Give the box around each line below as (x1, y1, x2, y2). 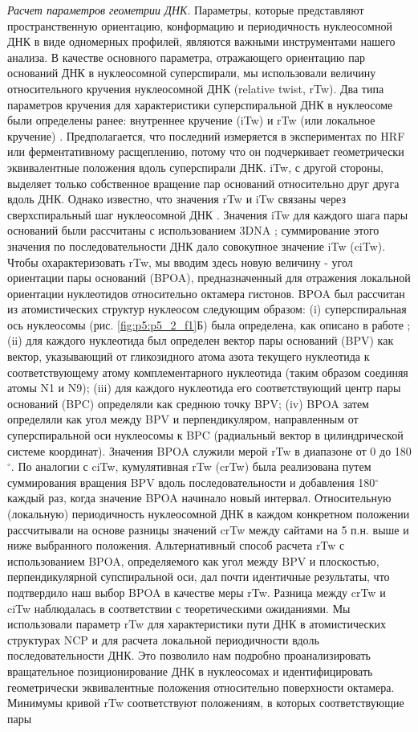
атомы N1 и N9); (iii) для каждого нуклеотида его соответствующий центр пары (7, 379, 401, 396)
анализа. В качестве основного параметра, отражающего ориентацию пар (7, 48, 365, 65)
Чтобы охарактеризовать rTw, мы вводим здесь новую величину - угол (7, 253, 353, 270)
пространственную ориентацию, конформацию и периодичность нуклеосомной (7, 17, 392, 34)
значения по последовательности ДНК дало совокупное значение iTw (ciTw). (7, 237, 386, 254)
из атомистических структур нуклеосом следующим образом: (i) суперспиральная (7, 301, 407, 317)
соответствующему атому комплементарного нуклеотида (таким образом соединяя (7, 363, 408, 380)
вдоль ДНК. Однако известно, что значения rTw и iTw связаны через (7, 190, 346, 207)
